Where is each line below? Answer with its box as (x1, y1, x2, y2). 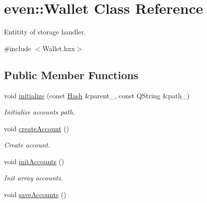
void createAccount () (4, 123, 69, 133)
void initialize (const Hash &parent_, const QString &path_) (4, 90, 190, 100)
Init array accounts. (4, 173, 63, 183)
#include (4, 43, 31, 53)
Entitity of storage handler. (4, 27, 86, 37)
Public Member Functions (4, 67, 138, 82)
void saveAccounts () (4, 189, 66, 200)
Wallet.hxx (42, 43, 75, 53)
